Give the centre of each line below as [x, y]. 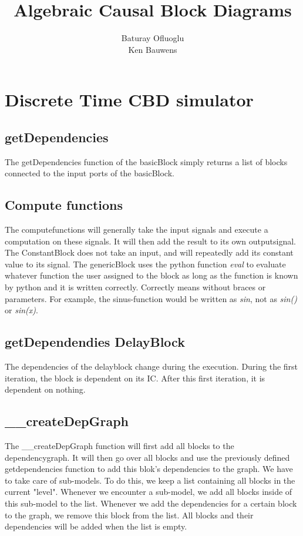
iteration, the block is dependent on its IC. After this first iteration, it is [135, 378]
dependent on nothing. [45, 389]
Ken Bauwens [153, 49]
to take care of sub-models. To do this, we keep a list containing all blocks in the [150, 480]
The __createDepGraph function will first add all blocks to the [119, 446]
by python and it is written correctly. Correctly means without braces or [135, 287]
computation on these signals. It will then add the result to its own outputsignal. [150, 241]
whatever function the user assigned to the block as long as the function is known [151, 275]
